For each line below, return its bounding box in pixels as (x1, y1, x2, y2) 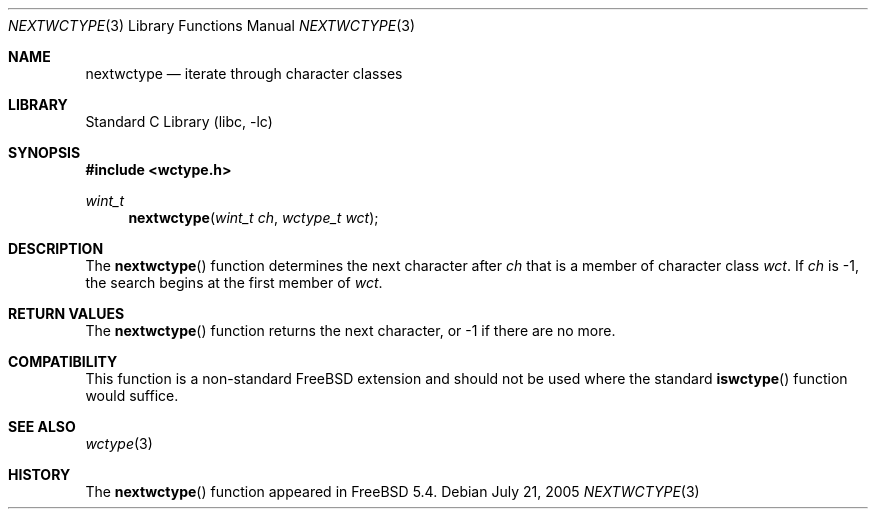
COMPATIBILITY (8, 353, 118, 370)
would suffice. (85, 387, 179, 404)
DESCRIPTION (8, 240, 104, 257)
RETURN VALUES (8, 305, 125, 322)
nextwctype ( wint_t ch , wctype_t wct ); (128, 209, 379, 226)
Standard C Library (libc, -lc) (85, 113, 273, 130)
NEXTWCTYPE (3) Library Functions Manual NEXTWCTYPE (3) (8, 17, 415, 34)
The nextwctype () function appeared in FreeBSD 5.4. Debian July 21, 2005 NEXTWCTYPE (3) (85, 483, 700, 500)
